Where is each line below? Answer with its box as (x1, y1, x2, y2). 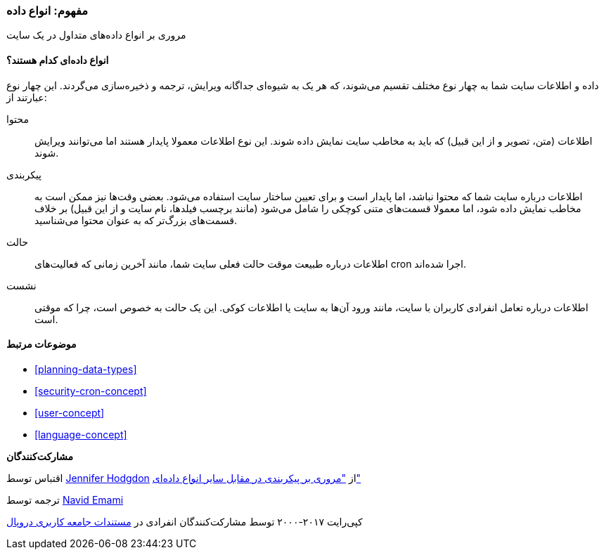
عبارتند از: (6, 91, 47, 103)
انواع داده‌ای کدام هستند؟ (6, 53, 109, 66)
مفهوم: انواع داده (6, 4, 88, 18)
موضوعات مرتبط (6, 338, 77, 351)
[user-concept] (34, 406, 105, 419)
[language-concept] (34, 428, 127, 440)
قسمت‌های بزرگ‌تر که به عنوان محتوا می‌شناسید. (34, 214, 237, 226)
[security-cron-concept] (34, 384, 147, 397)
